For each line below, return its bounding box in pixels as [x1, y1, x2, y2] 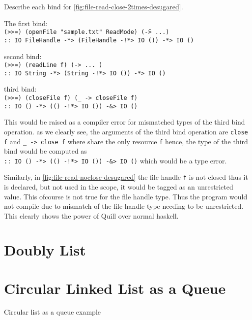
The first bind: [4, 18, 48, 28]
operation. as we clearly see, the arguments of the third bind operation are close [4, 126, 248, 136]
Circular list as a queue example [4, 307, 101, 317]
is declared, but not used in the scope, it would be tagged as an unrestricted [4, 182, 233, 192]
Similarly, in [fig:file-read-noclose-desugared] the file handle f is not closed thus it [4, 172, 248, 182]
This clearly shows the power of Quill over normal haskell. [4, 210, 179, 221]
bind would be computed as [4, 146, 87, 156]
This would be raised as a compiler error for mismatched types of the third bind [4, 117, 245, 127]
